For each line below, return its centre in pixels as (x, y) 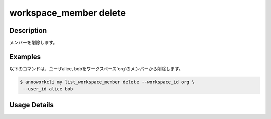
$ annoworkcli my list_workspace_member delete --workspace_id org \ (107, 82)
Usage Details (31, 105)
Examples (25, 57)
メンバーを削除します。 (33, 43)
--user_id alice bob (48, 89)
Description (28, 31)
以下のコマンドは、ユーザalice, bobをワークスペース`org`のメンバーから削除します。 (96, 69)
